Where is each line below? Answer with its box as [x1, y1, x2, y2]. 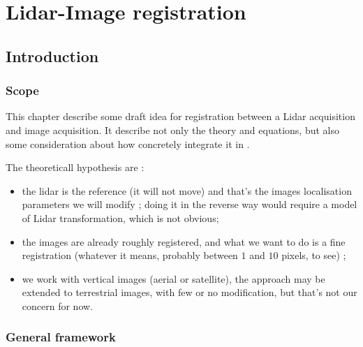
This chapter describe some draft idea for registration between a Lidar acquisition [6, 109, 355, 124]
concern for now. [22, 298, 93, 313]
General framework [6, 328, 116, 346]
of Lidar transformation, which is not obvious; [22, 210, 219, 225]
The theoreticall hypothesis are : [6, 160, 145, 175]
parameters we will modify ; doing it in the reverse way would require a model [22, 197, 357, 212]
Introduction [6, 45, 99, 66]
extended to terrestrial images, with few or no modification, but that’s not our [22, 285, 357, 300]
